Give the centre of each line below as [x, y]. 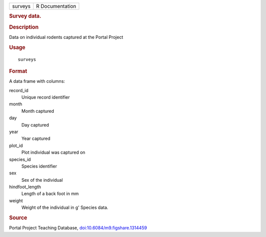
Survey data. [25, 16]
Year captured [36, 138]
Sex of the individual [42, 180]
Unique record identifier [46, 97]
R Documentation [56, 6]
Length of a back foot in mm [50, 194]
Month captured [38, 111]
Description [24, 27]
